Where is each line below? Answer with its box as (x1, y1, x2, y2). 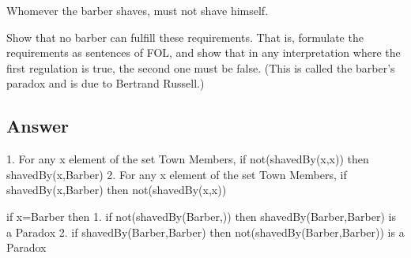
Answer (6, 114, 70, 138)
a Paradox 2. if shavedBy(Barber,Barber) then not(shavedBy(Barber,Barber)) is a (6, 223, 405, 240)
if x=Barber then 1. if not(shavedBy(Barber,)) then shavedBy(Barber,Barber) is (6, 208, 396, 224)
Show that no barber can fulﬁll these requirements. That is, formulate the (6, 28, 364, 45)
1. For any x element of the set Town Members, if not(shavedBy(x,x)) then (6, 151, 369, 167)
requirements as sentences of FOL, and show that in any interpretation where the (6, 44, 401, 61)
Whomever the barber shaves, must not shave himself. (6, 2, 269, 18)
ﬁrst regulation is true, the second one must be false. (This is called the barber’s (6, 59, 395, 76)
